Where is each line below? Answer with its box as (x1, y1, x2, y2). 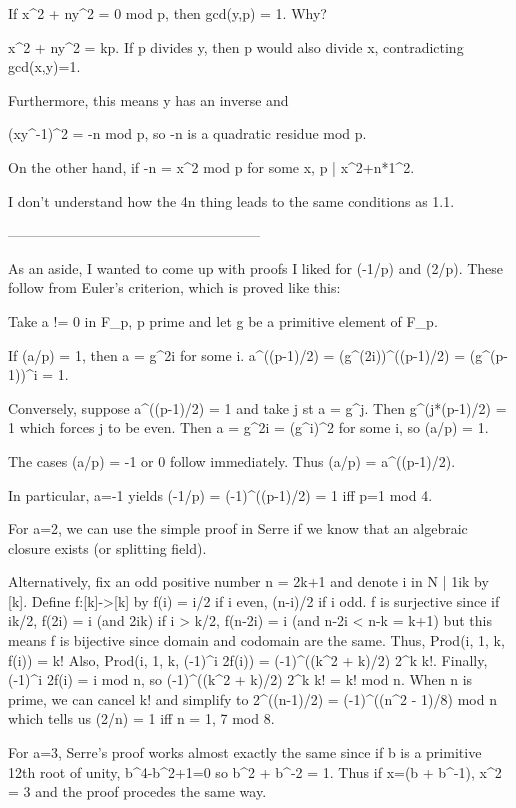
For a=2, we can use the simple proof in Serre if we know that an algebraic (8, 518, 468, 539)
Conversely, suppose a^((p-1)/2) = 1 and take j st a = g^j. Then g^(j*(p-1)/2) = (8, 397, 507, 418)
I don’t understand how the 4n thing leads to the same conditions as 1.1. (8, 190, 455, 211)
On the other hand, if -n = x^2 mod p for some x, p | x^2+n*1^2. (8, 156, 415, 177)
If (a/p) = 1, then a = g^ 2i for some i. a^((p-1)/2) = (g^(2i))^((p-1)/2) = (8, 344, 466, 365)
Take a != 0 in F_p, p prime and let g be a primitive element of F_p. (8, 310, 438, 331)
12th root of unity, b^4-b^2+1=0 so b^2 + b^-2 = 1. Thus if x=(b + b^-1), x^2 (8, 761, 502, 782)
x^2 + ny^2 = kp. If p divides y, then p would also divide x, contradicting (8, 36, 464, 57)
